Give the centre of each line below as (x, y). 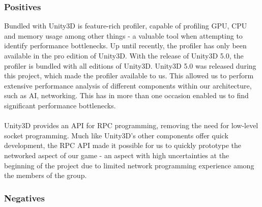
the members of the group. (46, 175)
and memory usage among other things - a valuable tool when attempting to (123, 35)
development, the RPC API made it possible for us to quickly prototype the (123, 145)
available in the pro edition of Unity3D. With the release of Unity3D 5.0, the (124, 55)
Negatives (24, 198)
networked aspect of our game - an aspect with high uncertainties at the (117, 155)
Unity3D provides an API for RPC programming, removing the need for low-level (131, 125)
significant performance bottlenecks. (60, 105)
